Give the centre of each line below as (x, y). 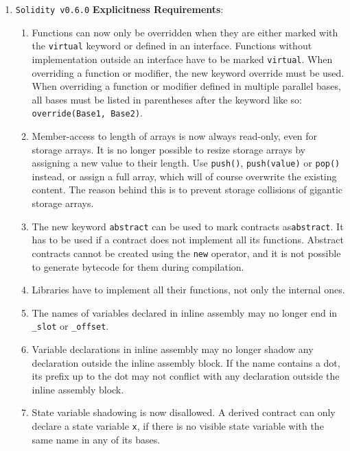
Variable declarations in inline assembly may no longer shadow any (173, 349)
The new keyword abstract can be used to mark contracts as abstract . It (188, 226)
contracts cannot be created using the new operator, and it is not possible (186, 253)
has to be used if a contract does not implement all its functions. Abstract (188, 240)
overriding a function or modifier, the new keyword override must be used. (188, 72)
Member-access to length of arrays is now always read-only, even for (175, 136)
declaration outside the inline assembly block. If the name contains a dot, (186, 362)
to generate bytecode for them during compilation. (138, 266)
